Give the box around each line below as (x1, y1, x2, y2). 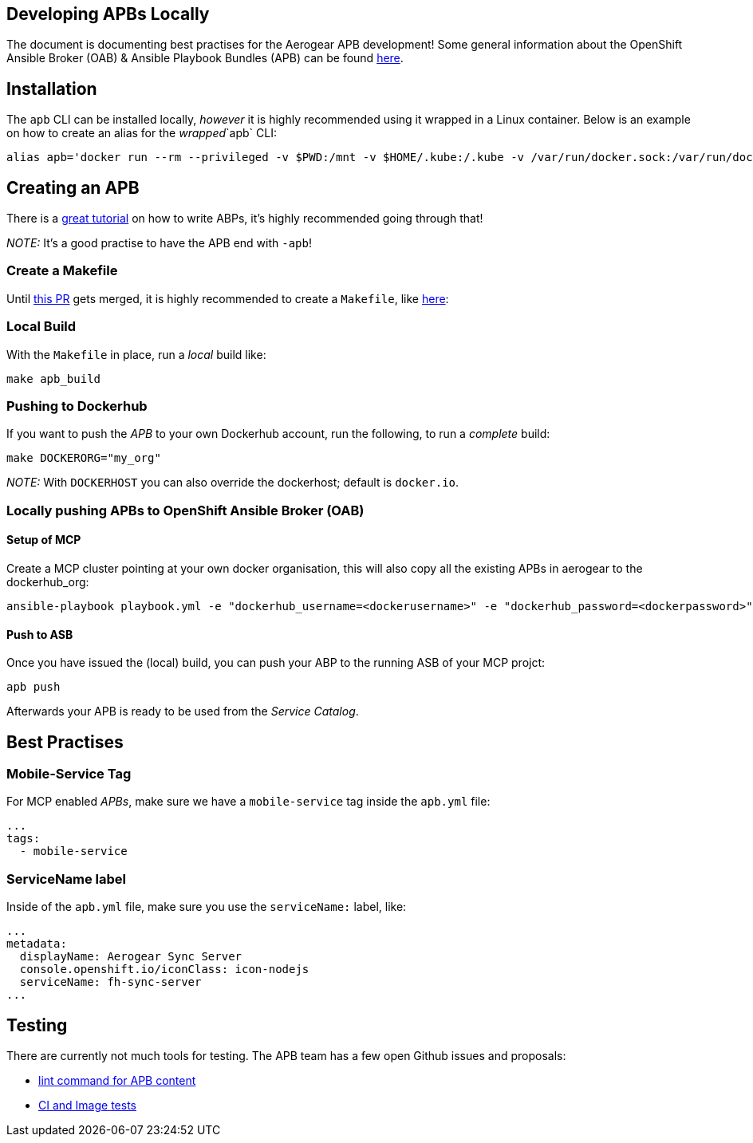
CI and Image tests (38, 1098, 136, 1112)
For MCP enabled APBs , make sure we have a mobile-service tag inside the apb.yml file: (6, 794, 491, 809)
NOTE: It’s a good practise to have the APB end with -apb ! (6, 236, 312, 250)
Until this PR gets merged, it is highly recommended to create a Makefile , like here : (6, 291, 449, 305)
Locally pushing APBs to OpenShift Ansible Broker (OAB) (6, 502, 365, 518)
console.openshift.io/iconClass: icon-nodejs (19, 963, 309, 976)
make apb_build (6, 372, 101, 385)
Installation (6, 78, 97, 99)
